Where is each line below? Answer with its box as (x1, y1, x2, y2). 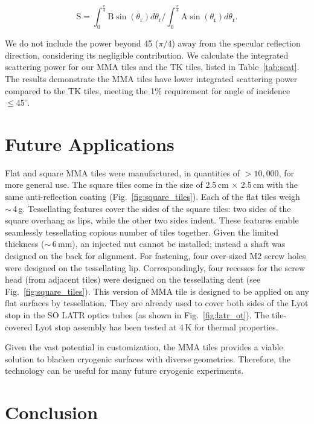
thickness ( (5, 237, 45, 250)
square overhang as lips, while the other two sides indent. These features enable (5, 214, 299, 226)
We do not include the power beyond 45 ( (5, 37, 159, 50)
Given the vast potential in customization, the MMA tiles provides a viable (5, 341, 283, 353)
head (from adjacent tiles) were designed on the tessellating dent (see (5, 273, 261, 286)
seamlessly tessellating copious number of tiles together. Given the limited (5, 225, 278, 238)
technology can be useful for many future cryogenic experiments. (5, 364, 244, 377)
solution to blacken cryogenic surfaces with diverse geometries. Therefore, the (5, 352, 291, 365)
